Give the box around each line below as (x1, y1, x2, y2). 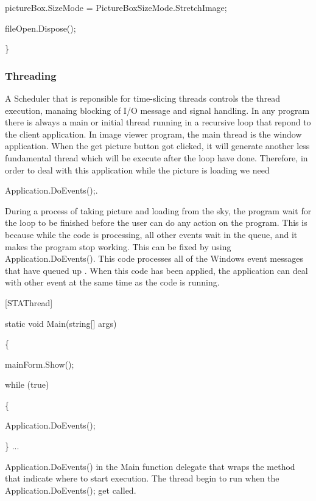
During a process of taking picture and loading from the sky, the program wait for (5, 204, 312, 217)
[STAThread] (5, 296, 53, 309)
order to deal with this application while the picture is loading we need (5, 163, 270, 176)
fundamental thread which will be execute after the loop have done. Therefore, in (5, 151, 308, 164)
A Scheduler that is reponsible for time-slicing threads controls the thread (5, 92, 281, 104)
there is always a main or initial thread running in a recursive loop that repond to (5, 116, 311, 128)
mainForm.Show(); (5, 357, 74, 370)
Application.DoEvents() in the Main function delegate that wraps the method (5, 460, 295, 472)
